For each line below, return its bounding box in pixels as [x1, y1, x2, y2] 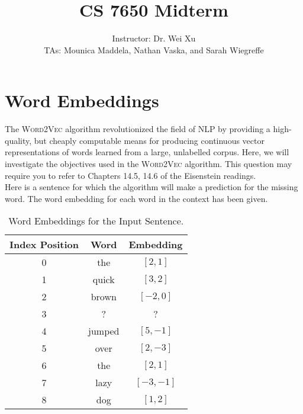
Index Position [9, 238, 79, 252]
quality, [5, 134, 32, 146]
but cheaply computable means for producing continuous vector [34, 134, 265, 146]
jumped [88, 324, 120, 338]
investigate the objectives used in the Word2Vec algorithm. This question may [5, 158, 292, 170]
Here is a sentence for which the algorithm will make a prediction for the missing [5, 181, 298, 193]
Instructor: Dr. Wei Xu [112, 32, 196, 44]
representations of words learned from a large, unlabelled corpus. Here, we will [5, 146, 289, 158]
